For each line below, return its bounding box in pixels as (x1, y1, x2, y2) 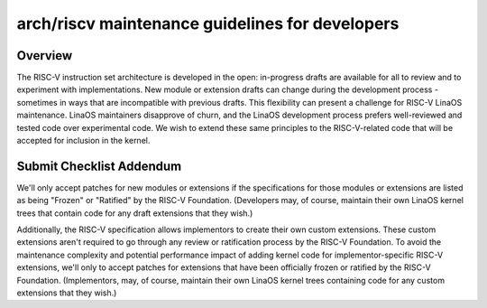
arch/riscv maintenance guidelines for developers (16, 14, 400, 33)
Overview (16, 48, 73, 63)
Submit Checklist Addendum (16, 158, 182, 173)
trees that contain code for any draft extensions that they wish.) (16, 208, 253, 219)
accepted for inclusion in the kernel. (16, 135, 151, 146)
